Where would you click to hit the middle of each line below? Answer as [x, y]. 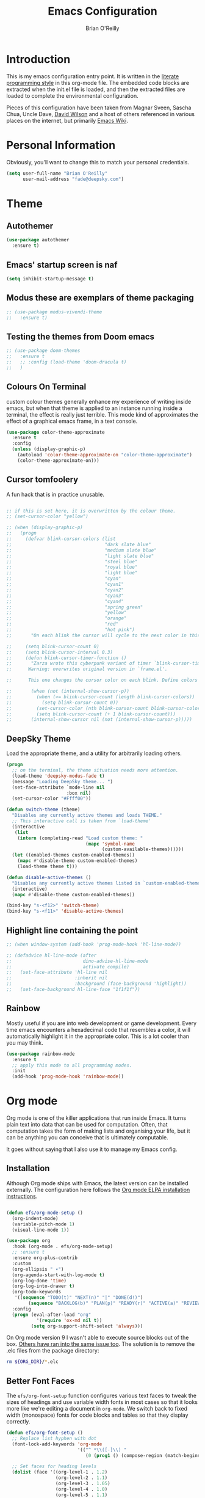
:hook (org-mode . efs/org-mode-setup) [63, 1247]
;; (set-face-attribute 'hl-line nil [57, 973]
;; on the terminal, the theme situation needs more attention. [95, 770]
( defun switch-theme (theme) [43, 810]
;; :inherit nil [57, 978]
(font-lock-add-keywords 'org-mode [57, 1444]
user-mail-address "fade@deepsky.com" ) [73, 179]
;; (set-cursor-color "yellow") [47, 517]
